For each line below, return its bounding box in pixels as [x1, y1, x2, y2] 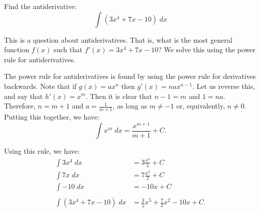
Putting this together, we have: [4, 111, 100, 122]
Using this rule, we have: [4, 146, 80, 156]
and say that [4, 90, 43, 101]
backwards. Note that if [4, 80, 77, 91]
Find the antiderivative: [4, 1, 77, 11]
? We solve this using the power [158, 44, 256, 55]
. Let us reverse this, [192, 80, 255, 91]
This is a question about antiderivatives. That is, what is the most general [4, 34, 232, 45]
